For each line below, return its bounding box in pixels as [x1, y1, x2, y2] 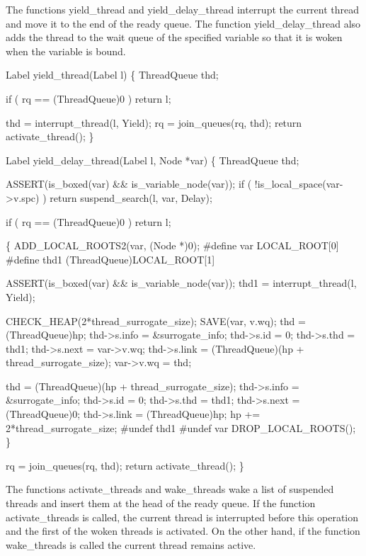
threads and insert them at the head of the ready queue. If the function [6, 496, 316, 511]
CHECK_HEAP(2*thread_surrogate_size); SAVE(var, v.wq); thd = [6, 313, 306, 328]
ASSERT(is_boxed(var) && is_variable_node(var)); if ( [6, 176, 252, 191]
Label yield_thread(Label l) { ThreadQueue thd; [6, 67, 219, 82]
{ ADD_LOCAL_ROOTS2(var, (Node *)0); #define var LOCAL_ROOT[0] [6, 238, 339, 253]
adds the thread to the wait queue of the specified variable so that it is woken [6, 30, 343, 45]
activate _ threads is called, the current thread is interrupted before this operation [6, 509, 359, 524]
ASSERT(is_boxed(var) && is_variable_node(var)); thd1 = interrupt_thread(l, [6, 276, 357, 290]
